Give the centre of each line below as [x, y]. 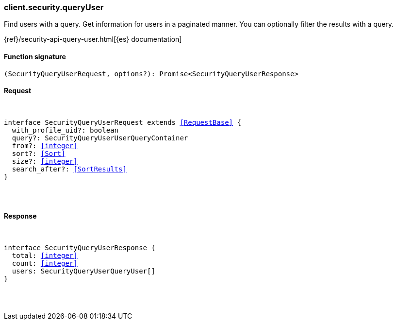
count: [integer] [45, 264]
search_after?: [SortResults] [69, 169]
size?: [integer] [45, 161]
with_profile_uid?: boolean [65, 130]
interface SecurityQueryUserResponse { [80, 248]
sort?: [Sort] [39, 153]
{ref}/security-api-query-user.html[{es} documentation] [93, 39]
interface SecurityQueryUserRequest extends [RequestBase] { [123, 122]
